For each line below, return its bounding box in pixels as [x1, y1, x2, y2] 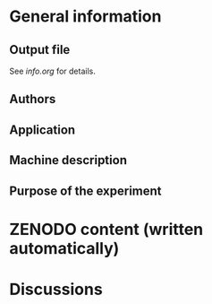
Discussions [9, 279, 103, 300]
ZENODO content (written [9, 219, 204, 239]
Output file [9, 42, 71, 57]
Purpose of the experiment [9, 183, 163, 198]
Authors [9, 91, 56, 107]
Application [9, 122, 76, 137]
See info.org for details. [9, 65, 96, 76]
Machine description [9, 152, 128, 168]
